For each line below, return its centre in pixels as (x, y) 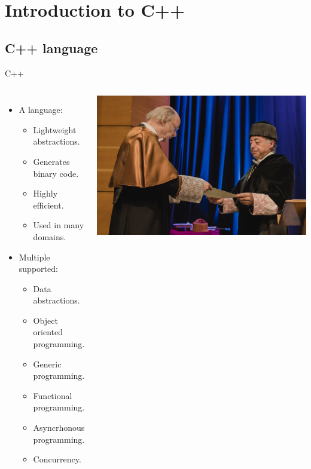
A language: (41, 110)
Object (45, 320)
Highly (45, 193)
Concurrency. (57, 459)
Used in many (59, 225)
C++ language (51, 47)
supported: (38, 269)
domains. (50, 236)
